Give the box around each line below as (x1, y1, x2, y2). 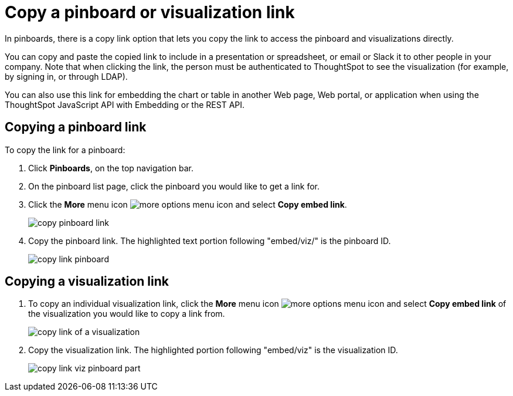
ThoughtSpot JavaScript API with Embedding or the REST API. (5, 99, 245, 110)
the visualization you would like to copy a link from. (28, 309, 225, 319)
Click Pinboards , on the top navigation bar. (28, 163, 194, 173)
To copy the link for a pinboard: (5, 144, 125, 155)
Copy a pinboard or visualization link (5, 2, 295, 22)
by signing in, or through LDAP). (5, 71, 128, 82)
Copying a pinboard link (5, 120, 147, 135)
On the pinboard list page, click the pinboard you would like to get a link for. (28, 181, 320, 191)
